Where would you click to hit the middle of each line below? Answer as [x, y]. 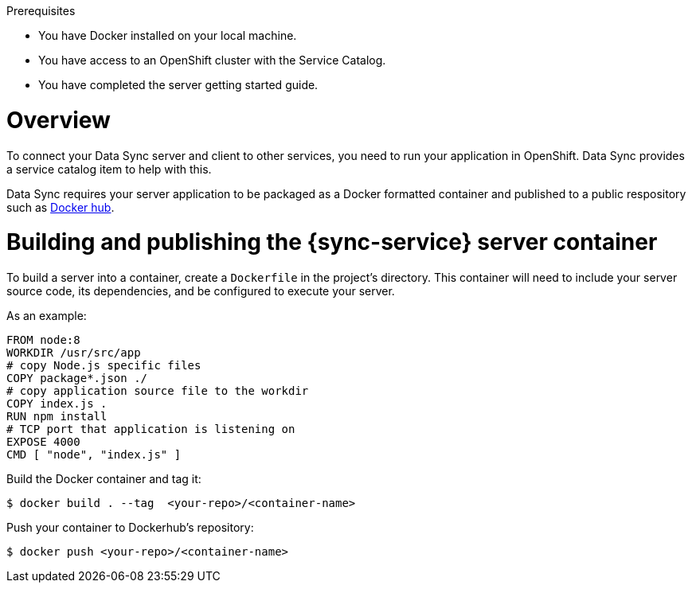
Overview [59, 120]
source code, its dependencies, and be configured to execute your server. [201, 291]
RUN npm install [57, 416]
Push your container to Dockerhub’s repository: [130, 527]
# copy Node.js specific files [104, 365]
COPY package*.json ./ [77, 378]
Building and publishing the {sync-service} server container [332, 242]
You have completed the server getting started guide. [178, 85]
